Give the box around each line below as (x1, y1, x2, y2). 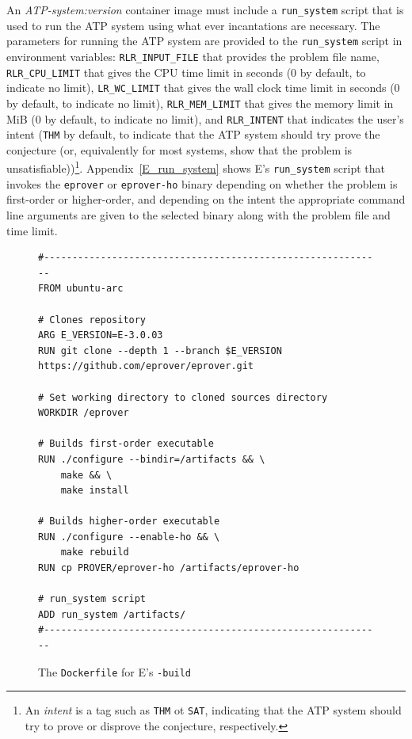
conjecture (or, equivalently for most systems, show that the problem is (6, 141, 353, 158)
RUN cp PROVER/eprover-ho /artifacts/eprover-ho (38, 562, 299, 574)
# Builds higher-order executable (38, 516, 220, 528)
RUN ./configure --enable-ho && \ (38, 531, 220, 543)
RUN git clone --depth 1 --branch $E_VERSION (38, 345, 282, 356)
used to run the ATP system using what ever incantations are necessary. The (6, 17, 380, 33)
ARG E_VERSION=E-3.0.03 (38, 330, 163, 341)
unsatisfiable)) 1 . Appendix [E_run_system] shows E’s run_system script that (6, 158, 385, 177)
